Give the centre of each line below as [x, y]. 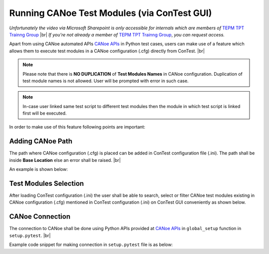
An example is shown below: [39, 169]
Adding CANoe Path [41, 141]
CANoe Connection [40, 217]
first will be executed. [45, 113]
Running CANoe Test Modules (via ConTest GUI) [111, 13]
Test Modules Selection [47, 184]
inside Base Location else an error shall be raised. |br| [65, 160]
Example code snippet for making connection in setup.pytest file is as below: [91, 245]
